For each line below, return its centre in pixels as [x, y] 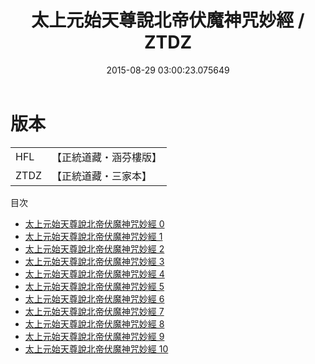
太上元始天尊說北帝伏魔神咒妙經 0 [94, 223]
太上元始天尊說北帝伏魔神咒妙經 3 [94, 261]
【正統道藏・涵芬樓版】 [107, 157]
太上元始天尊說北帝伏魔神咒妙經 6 [94, 298]
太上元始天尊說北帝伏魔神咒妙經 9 [94, 336]
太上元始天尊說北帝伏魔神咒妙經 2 [94, 248]
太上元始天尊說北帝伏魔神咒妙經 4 [94, 273]
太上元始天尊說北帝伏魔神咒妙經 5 [94, 286]
